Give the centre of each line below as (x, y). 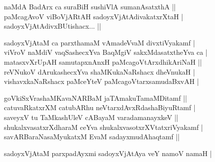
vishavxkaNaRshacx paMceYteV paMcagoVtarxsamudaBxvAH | (102, 81)
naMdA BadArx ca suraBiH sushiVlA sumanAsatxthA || (90, 6)
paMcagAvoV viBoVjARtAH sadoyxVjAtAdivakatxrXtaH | (94, 16)
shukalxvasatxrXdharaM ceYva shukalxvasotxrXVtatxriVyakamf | (104, 127)
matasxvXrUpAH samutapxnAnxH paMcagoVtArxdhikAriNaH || (103, 61)
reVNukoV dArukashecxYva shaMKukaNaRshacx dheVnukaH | (100, 71)
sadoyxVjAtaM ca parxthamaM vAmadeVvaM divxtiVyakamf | (100, 42)
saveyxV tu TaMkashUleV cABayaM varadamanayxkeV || (91, 117)
